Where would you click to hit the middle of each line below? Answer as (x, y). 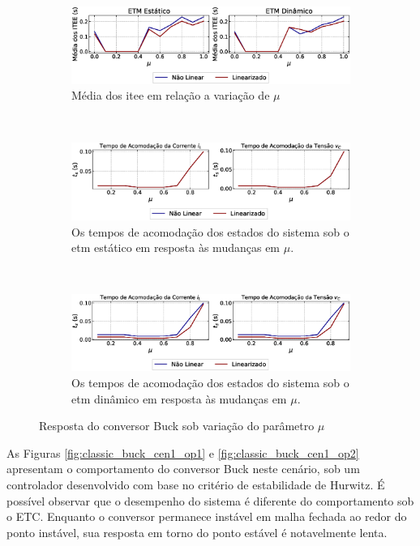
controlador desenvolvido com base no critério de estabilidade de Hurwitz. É (196, 484)
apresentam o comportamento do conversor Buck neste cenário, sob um (183, 469)
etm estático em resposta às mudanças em (176, 247)
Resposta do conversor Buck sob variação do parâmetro (177, 426)
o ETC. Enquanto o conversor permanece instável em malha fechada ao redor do (207, 516)
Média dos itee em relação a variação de (171, 95)
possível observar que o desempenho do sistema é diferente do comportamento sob (210, 500)
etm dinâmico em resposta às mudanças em (179, 398)
